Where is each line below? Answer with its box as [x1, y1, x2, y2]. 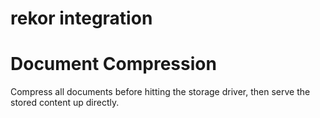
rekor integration [10, 7, 153, 30]
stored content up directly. [10, 97, 120, 109]
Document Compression [10, 53, 217, 76]
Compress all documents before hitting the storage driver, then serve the [10, 86, 311, 98]
